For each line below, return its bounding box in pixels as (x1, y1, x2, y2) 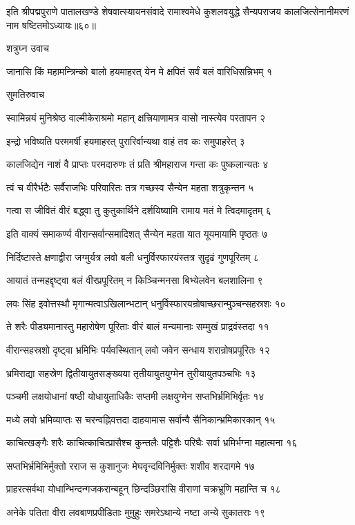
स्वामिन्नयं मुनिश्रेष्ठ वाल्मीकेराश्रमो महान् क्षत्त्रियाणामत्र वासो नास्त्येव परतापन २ (6, 110, 266, 124)
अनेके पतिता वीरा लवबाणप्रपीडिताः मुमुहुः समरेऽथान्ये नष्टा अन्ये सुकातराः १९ (6, 505, 265, 519)
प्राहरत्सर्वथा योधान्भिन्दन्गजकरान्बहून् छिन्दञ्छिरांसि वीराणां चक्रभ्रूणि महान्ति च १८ (6, 481, 281, 496)
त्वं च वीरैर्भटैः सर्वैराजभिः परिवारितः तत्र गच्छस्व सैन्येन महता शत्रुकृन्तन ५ (6, 180, 254, 194)
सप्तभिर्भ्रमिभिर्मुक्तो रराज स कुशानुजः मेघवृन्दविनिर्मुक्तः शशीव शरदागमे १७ (6, 458, 255, 472)
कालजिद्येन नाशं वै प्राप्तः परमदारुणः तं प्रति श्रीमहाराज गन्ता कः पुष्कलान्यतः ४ (6, 157, 269, 171)
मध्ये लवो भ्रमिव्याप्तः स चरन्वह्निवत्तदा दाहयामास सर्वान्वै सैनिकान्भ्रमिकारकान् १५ (6, 412, 276, 426)
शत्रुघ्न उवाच (6, 41, 49, 55)
